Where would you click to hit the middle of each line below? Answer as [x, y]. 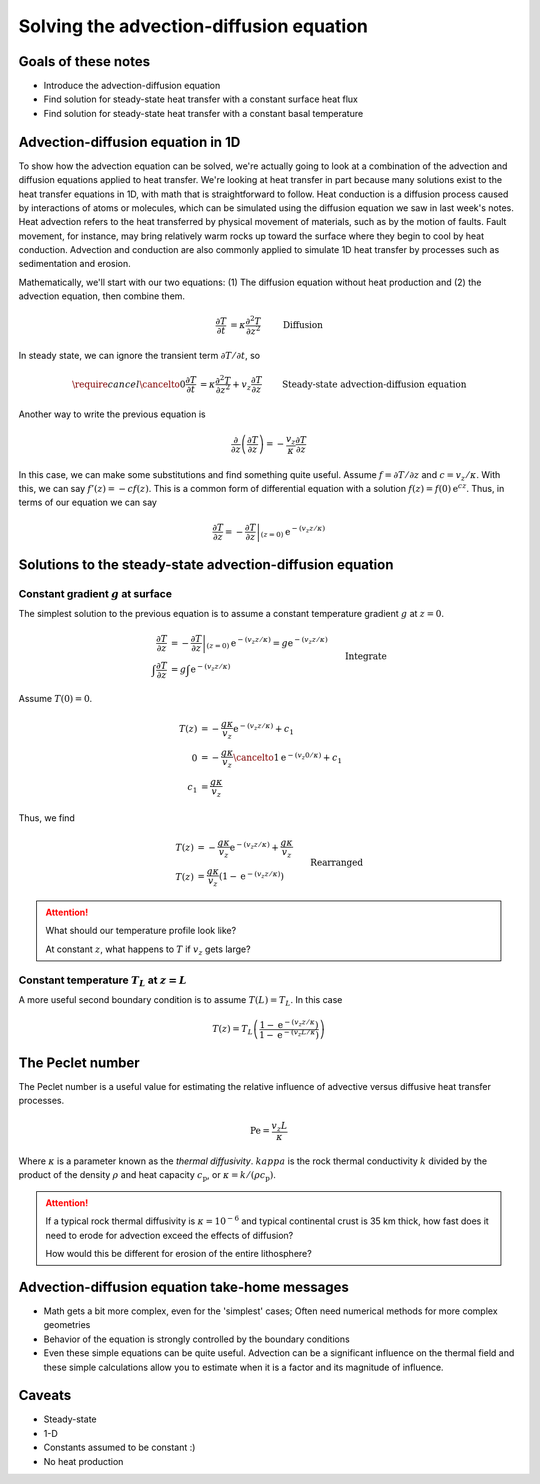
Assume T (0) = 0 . [55, 699]
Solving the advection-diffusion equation [193, 26]
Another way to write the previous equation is [112, 414]
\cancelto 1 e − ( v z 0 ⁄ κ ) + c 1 [288, 758]
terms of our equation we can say [87, 502]
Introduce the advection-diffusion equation [132, 86]
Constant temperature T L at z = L [102, 981]
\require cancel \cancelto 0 [128, 384]
